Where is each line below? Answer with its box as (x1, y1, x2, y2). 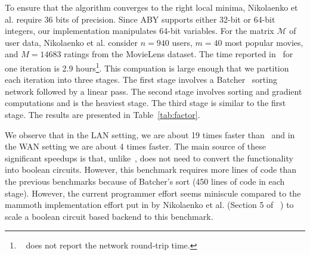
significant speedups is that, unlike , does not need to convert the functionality (5, 151, 293, 164)
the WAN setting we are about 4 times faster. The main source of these (5, 140, 266, 153)
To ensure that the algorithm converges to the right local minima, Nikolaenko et (5, 1, 298, 13)
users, (172, 36, 193, 48)
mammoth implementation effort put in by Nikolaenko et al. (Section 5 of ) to (5, 198, 294, 211)
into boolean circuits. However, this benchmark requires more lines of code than (5, 163, 296, 176)
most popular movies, (225, 36, 303, 48)
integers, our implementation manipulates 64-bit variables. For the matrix (5, 24, 274, 37)
